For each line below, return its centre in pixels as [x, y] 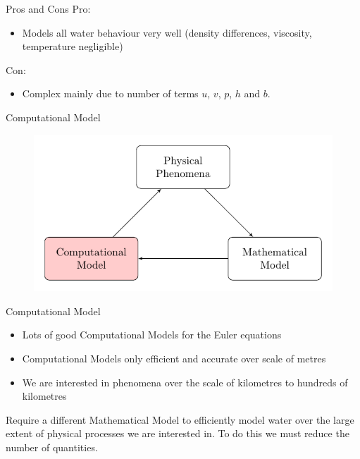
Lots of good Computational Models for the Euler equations [152, 335]
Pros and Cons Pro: [48, 8]
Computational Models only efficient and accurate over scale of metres [174, 358]
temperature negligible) [73, 46]
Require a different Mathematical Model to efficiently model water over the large [180, 419]
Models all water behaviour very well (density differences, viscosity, [167, 32]
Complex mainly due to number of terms [110, 93]
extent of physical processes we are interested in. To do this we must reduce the [178, 433]
